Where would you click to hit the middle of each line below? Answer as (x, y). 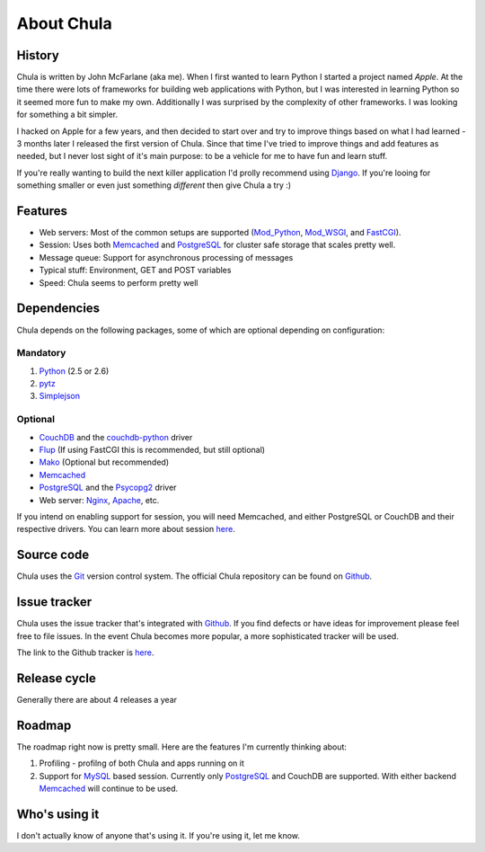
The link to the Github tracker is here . (85, 652)
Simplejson (60, 396)
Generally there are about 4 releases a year (97, 699)
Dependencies (58, 309)
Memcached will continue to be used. (109, 788)
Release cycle (56, 678)
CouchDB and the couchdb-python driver (116, 437)
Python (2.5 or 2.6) (74, 371)
